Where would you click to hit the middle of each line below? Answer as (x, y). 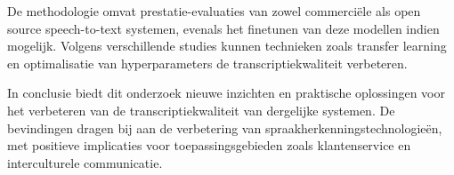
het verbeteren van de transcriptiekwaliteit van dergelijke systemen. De (201, 110)
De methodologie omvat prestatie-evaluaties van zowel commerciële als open (214, 11)
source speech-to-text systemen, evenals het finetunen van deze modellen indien (223, 28)
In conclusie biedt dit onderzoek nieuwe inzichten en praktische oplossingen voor (226, 93)
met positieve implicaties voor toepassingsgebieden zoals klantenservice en (209, 145)
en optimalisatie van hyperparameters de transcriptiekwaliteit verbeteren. (207, 63)
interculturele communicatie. (85, 162)
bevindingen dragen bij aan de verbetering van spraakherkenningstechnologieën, (225, 127)
